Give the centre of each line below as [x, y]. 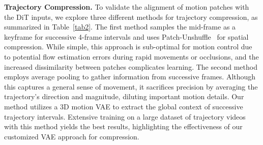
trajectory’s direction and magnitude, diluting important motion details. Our [124, 96]
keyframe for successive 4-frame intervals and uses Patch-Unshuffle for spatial [126, 36]
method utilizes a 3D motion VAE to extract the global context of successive [124, 106]
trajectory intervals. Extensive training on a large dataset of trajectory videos [125, 116]
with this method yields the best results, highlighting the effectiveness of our [123, 126]
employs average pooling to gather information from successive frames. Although [130, 77]
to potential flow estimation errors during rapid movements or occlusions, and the [131, 56]
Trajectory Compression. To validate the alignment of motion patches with [127, 7]
